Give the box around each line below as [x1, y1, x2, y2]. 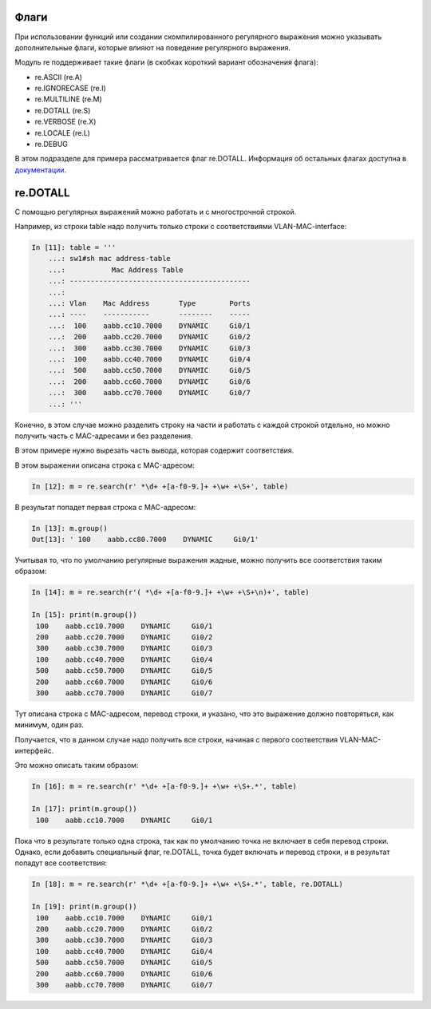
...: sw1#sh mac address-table [48, 254, 171, 263]
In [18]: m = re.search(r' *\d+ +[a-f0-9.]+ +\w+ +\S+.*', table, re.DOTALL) [31, 880, 343, 889]
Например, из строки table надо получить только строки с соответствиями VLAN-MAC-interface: [14, 222, 347, 231]
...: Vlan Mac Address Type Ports [48, 299, 251, 308]
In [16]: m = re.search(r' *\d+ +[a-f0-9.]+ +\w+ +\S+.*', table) [31, 782, 297, 791]
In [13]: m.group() [31, 524, 108, 532]
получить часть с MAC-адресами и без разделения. [14, 431, 193, 441]
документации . [14, 164, 67, 175]
